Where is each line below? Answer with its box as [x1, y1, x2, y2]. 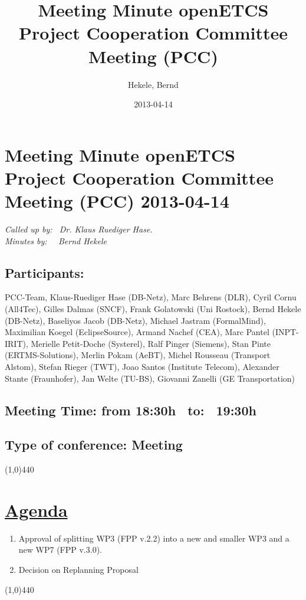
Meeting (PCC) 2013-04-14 [5, 189, 229, 213]
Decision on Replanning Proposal [18, 563, 139, 576]
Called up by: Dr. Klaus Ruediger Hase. [5, 223, 153, 235]
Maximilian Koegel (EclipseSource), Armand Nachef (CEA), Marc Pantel [5, 326, 269, 338]
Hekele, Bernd [128, 78, 179, 90]
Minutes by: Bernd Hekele [5, 234, 107, 247]
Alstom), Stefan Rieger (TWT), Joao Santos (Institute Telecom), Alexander [5, 360, 279, 372]
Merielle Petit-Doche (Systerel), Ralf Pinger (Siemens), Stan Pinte [31, 337, 271, 349]
